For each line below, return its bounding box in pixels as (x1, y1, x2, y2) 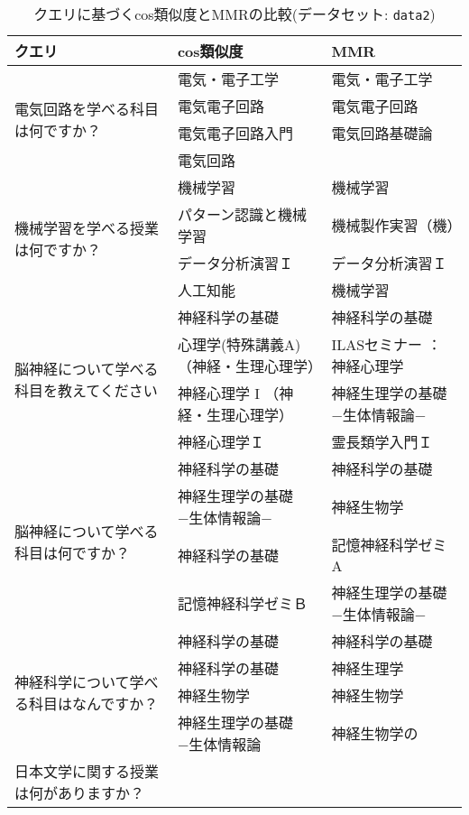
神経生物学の (331, 723, 418, 744)
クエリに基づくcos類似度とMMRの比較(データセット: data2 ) (33, 4, 436, 24)
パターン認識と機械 (177, 204, 308, 225)
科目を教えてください (14, 380, 158, 401)
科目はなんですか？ (29, 693, 159, 714)
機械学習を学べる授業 (14, 218, 160, 238)
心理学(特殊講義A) (177, 334, 301, 355)
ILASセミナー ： (331, 334, 442, 355)
